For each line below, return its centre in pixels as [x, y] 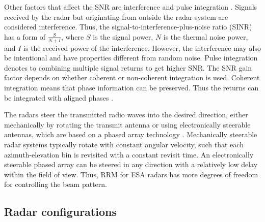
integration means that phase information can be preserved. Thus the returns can [131, 87]
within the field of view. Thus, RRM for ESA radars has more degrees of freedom [131, 174]
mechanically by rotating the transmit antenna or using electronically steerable [127, 124]
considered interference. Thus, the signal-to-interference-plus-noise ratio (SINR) [128, 27]
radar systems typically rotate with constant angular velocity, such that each [124, 144]
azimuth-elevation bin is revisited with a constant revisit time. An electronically [129, 154]
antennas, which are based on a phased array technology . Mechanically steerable [131, 134]
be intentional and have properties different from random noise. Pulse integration [131, 58]
